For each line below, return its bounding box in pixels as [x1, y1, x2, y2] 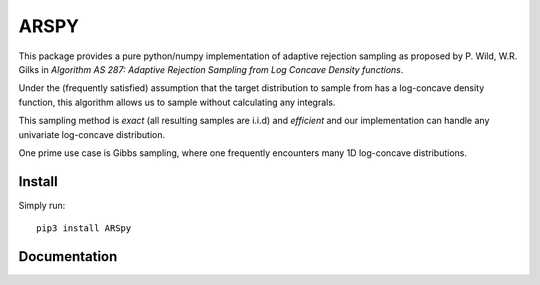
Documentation [18, 248, 118, 265]
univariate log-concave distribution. [18, 128, 166, 140]
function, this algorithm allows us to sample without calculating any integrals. [18, 96, 336, 108]
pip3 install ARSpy [36, 223, 132, 234]
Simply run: [18, 199, 66, 211]
